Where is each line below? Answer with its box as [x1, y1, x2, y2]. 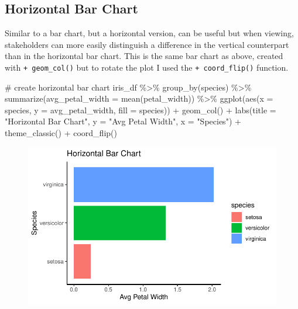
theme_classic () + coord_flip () [5, 127, 117, 139]
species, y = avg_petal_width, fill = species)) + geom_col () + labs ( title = [5, 103, 276, 116]
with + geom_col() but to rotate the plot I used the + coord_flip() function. [5, 61, 289, 73]
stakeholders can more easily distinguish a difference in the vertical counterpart [5, 38, 289, 50]
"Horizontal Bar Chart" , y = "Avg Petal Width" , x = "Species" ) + [5, 115, 241, 127]
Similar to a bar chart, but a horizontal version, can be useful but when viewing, [5, 27, 294, 39]
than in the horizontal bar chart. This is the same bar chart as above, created [5, 50, 283, 62]
